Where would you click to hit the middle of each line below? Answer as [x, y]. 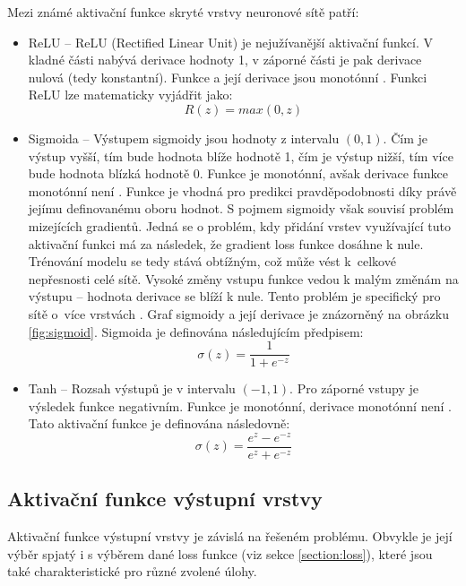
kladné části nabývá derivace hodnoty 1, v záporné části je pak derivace [225, 60]
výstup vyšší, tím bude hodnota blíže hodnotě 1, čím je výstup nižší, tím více [241, 155]
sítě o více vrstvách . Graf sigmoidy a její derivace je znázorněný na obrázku [238, 313]
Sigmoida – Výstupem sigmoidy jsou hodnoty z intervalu [184, 138]
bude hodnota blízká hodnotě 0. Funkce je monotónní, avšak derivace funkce [238, 173]
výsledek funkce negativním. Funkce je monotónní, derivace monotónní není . [240, 405]
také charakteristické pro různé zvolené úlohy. [132, 571]
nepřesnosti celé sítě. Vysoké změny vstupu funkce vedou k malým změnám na [243, 278]
